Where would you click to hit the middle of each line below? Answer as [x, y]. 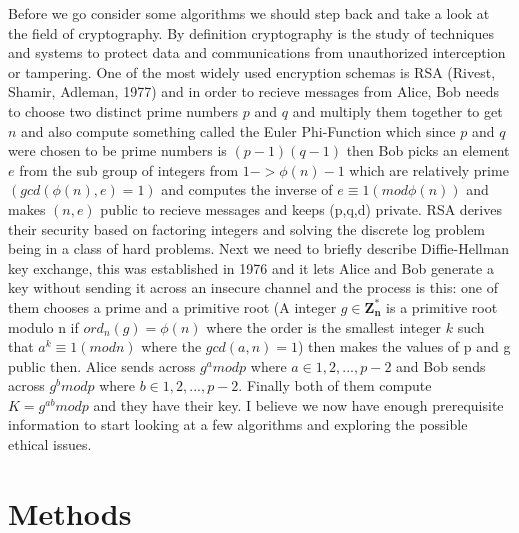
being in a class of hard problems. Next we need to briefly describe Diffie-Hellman [259, 248]
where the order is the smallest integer [324, 326]
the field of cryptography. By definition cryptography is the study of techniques [251, 32]
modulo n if [43, 326]
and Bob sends [441, 365]
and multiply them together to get [397, 110]
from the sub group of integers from [129, 169]
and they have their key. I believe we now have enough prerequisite [298, 404]
